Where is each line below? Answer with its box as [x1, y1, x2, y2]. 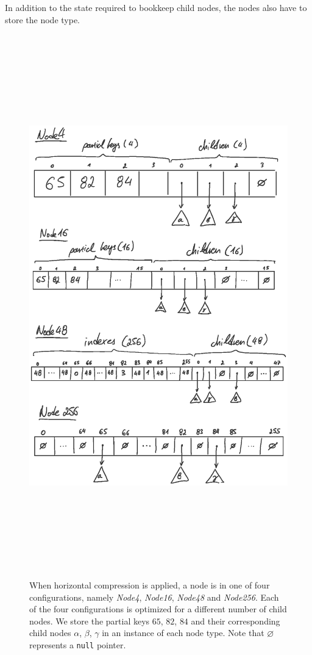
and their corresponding [191, 614, 280, 627]
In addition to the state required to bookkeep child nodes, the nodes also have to [5, 1, 307, 13]
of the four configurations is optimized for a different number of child [29, 603, 287, 615]
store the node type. [5, 13, 80, 26]
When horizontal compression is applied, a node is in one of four [29, 578, 270, 591]
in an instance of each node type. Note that [102, 626, 264, 639]
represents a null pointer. [29, 638, 126, 651]
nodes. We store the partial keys [29, 614, 150, 627]
